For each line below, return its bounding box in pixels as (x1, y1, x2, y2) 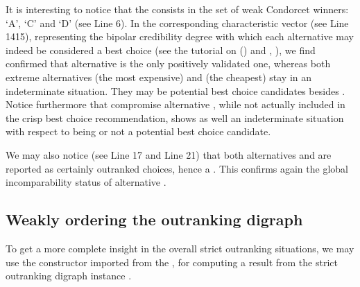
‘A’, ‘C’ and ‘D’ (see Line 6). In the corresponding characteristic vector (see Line (6, 15, 349, 30)
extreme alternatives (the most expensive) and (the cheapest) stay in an (6, 69, 312, 84)
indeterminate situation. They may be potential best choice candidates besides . (6, 83, 345, 98)
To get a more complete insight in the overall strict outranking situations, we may (6, 241, 354, 255)
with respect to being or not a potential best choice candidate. (6, 124, 271, 139)
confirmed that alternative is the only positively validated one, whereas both (6, 56, 331, 71)
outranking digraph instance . (6, 268, 132, 283)
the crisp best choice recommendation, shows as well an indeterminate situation (6, 110, 344, 125)
